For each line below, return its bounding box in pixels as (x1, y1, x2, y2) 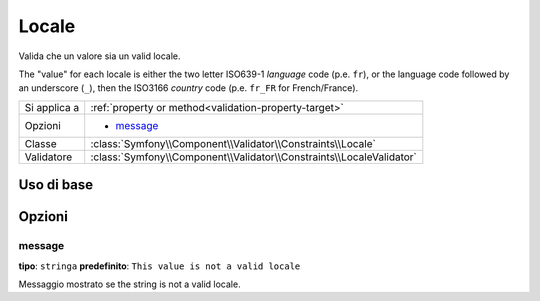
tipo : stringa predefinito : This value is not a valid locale (18, 260, 301, 272)
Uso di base (18, 176, 94, 194)
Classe (24, 136, 57, 150)
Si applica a (24, 100, 80, 114)
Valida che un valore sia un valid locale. (18, 50, 181, 62)
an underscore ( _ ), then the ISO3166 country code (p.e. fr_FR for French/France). (18, 82, 359, 94)
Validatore (24, 150, 73, 164)
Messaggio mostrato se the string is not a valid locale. (18, 278, 241, 290)
